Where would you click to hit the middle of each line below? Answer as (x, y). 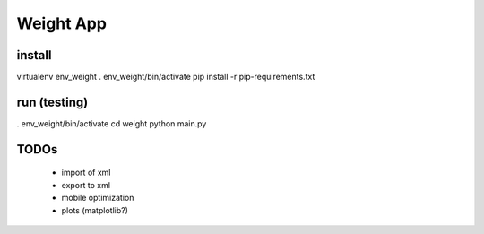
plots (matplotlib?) (95, 210)
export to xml (86, 185)
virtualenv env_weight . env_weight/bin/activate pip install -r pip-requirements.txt (166, 77)
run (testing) (52, 102)
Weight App (62, 23)
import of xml (86, 173)
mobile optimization (98, 198)
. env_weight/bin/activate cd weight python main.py (112, 123)
